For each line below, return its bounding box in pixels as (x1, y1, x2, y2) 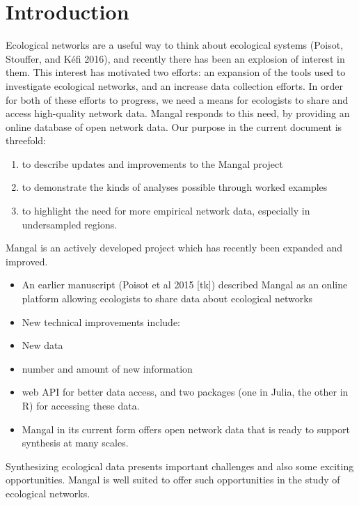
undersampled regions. (22, 217, 118, 231)
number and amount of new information (22, 361, 193, 375)
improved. (6, 254, 48, 268)
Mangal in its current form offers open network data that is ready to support (22, 421, 350, 436)
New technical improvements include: (22, 314, 181, 329)
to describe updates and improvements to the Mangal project (22, 156, 283, 171)
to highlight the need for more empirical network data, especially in (22, 203, 310, 218)
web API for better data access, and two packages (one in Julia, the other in (22, 384, 349, 399)
